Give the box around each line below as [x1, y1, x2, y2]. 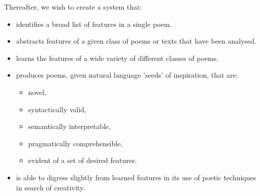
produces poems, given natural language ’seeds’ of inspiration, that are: [16, 70, 238, 80]
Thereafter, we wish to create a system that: [4, 2, 142, 12]
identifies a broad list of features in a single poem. [16, 18, 172, 29]
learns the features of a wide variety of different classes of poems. [16, 52, 219, 63]
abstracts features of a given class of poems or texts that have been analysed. [16, 36, 256, 46]
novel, [28, 86, 46, 97]
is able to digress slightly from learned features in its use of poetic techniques [16, 172, 256, 182]
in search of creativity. [16, 182, 85, 192]
